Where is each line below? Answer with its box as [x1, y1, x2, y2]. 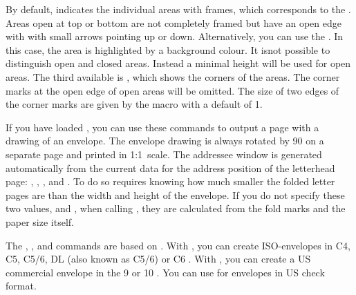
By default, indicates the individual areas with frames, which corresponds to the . [6, 2, 351, 16]
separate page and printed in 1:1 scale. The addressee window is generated [6, 146, 322, 161]
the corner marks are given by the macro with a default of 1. [6, 97, 263, 111]
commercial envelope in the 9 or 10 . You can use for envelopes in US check [6, 265, 325, 279]
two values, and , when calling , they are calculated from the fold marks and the [6, 201, 346, 216]
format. [6, 278, 37, 293]
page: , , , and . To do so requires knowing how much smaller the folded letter [6, 174, 335, 189]
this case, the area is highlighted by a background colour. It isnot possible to [6, 42, 330, 57]
